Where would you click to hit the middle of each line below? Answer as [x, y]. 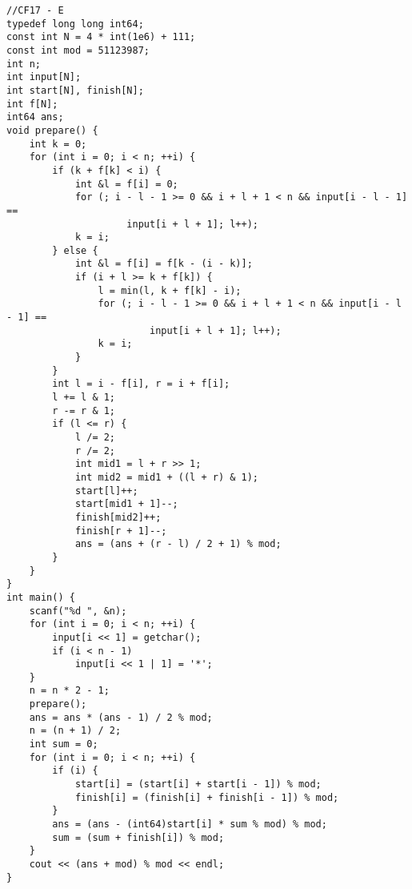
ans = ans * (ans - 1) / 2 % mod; [121, 717]
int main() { [41, 597]
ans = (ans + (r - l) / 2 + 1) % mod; [178, 544]
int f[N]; [32, 104]
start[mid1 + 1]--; [126, 504]
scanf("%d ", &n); [78, 611]
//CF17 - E [35, 10]
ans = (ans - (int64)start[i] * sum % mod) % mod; [190, 825]
